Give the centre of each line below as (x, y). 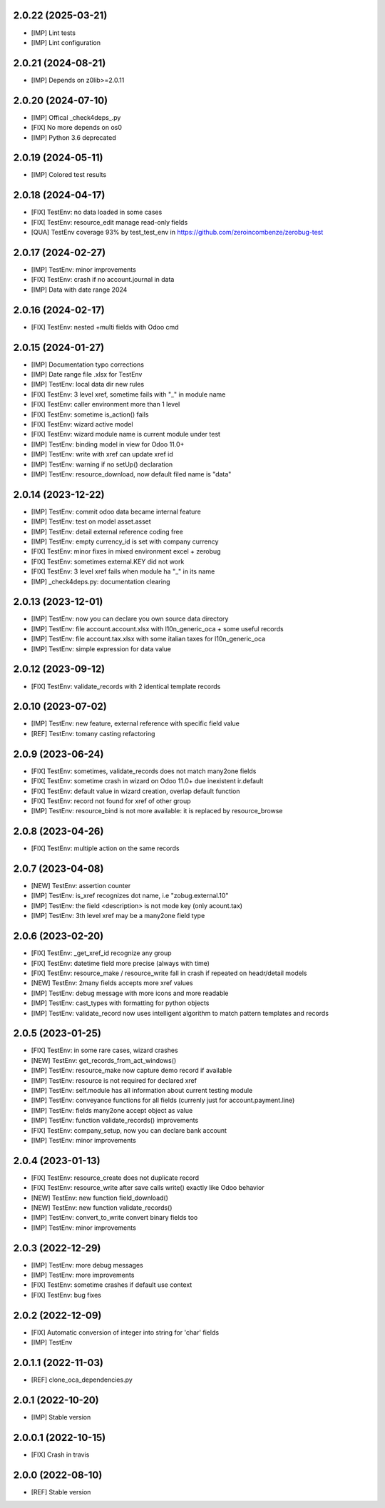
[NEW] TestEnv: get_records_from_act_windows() (104, 1060)
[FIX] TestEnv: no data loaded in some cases (97, 212)
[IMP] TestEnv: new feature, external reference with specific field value (135, 723)
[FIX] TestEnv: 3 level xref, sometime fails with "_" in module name (128, 394)
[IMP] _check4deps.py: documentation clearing (101, 581)
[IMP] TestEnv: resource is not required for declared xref (114, 1080)
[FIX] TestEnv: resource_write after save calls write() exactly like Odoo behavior (148, 1188)
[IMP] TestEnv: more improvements (83, 1275)
